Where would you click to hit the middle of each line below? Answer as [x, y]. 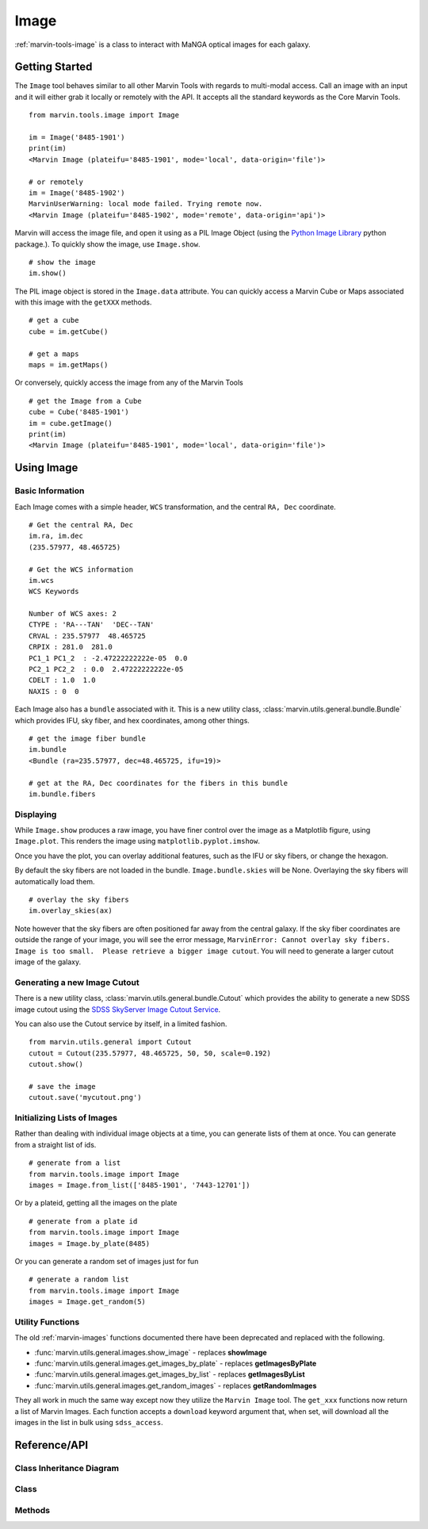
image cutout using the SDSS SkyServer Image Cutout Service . [118, 1009]
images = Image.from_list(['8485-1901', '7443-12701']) [139, 1185]
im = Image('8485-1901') [77, 138]
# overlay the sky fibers [79, 900]
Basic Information [50, 491]
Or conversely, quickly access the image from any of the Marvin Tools [129, 383]
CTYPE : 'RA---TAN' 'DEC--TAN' [92, 625]
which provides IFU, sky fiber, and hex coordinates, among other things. [132, 720]
